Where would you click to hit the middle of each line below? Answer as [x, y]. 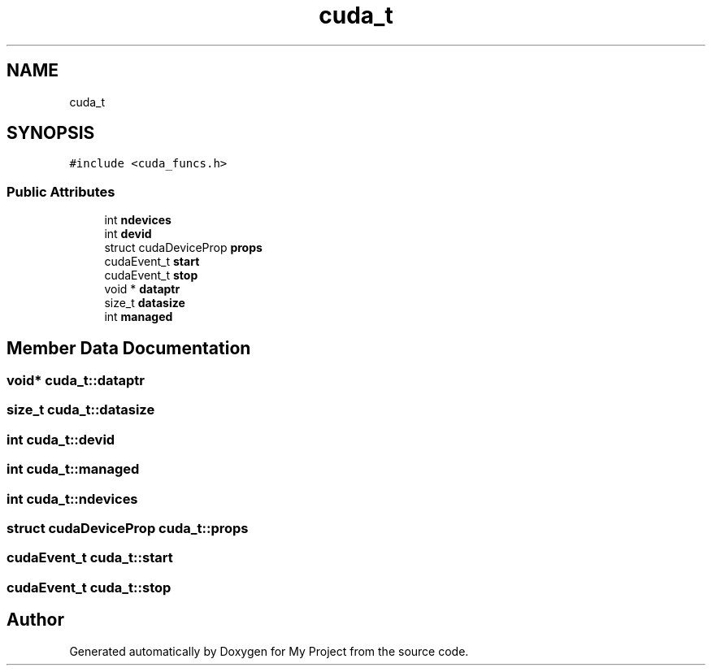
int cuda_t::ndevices [72, 499]
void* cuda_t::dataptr [76, 381]
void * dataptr [142, 289]
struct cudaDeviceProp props [183, 248]
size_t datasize [145, 303]
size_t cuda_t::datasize [81, 410]
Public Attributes [61, 191]
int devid [128, 234]
